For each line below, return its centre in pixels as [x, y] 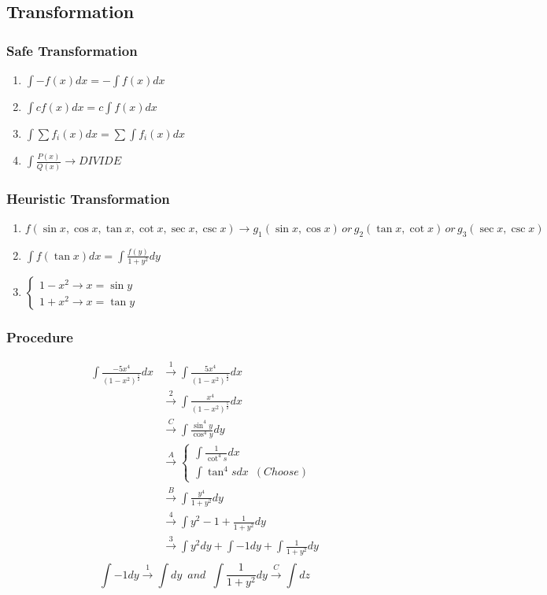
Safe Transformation [72, 50]
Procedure [40, 337]
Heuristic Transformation [88, 198]
